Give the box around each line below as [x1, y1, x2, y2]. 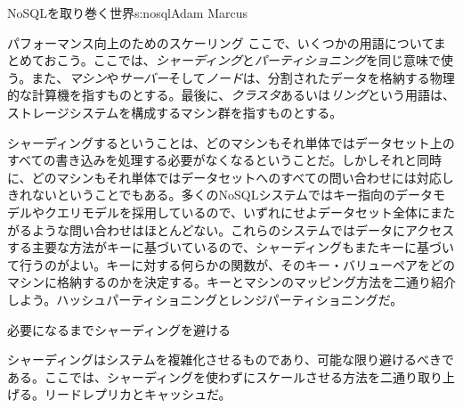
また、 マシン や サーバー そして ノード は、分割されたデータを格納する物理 [31, 68, 455, 86]
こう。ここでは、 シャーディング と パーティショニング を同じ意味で [56, 51, 441, 69]
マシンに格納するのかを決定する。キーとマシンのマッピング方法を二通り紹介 [7, 273, 456, 291]
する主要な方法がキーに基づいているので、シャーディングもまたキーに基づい [7, 238, 455, 257]
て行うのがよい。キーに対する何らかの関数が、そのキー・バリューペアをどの [7, 255, 456, 273]
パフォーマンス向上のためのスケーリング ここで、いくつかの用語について [7, 33, 434, 52]
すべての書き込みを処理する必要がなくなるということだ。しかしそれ [7, 151, 405, 169]
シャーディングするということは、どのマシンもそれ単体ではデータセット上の [7, 133, 455, 151]
